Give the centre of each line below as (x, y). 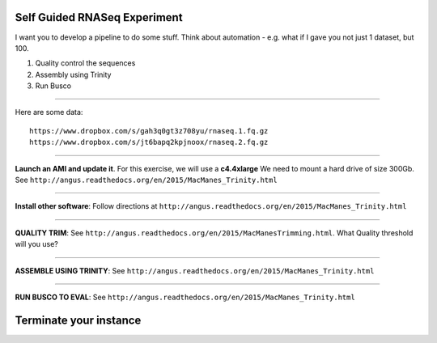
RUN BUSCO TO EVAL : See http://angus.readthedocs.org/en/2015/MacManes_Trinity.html (185, 297)
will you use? (36, 244)
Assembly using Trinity (73, 74)
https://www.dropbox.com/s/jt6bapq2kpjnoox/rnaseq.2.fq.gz (149, 142)
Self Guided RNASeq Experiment (99, 17)
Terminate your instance (78, 320)
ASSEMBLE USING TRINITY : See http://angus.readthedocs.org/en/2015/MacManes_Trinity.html (195, 270)
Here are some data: (49, 112)
